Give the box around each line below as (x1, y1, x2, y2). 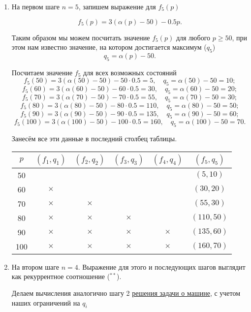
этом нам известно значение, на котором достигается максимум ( (11, 42, 207, 52)
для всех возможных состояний (83, 67, 177, 77)
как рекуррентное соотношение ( (11, 271, 110, 281)
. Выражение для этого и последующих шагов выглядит (78, 261, 246, 272)
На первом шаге (11, 1, 60, 11)
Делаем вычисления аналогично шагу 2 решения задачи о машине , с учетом (11, 287, 241, 298)
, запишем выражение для (78, 1, 156, 11)
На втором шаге (11, 261, 59, 272)
